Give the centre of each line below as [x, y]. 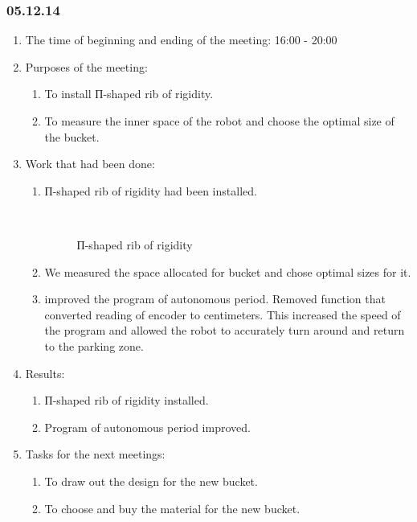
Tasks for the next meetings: [95, 454]
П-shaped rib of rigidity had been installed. [151, 190]
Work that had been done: [90, 164]
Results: [45, 373]
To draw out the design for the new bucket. [151, 481]
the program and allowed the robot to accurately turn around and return [225, 330]
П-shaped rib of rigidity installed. [127, 400]
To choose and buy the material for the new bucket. [172, 508]
